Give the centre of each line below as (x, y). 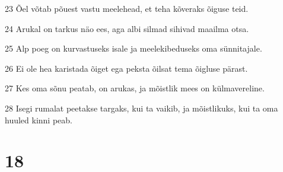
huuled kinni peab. (39, 120)
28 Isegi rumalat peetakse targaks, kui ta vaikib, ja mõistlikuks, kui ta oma (141, 108)
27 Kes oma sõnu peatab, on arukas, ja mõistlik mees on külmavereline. (135, 88)
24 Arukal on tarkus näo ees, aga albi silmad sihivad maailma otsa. (127, 28)
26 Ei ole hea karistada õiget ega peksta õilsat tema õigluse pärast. (126, 68)
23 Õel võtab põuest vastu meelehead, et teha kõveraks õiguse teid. (127, 8)
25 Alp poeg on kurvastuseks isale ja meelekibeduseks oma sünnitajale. (133, 48)
